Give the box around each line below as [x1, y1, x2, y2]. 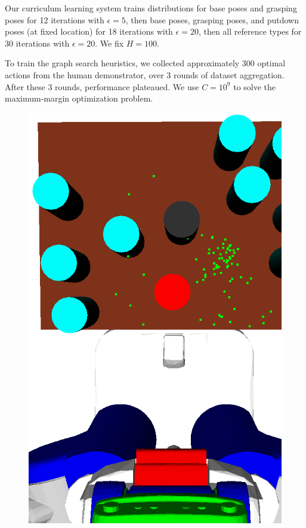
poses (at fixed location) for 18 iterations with [5, 25, 173, 38]
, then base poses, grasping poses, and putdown [125, 13, 299, 26]
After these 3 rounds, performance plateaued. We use [5, 80, 199, 93]
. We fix [95, 36, 124, 49]
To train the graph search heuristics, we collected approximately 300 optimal [5, 57, 286, 69]
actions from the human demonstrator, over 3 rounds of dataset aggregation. [5, 68, 285, 81]
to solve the [233, 80, 276, 93]
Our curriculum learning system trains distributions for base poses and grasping [5, 2, 297, 14]
